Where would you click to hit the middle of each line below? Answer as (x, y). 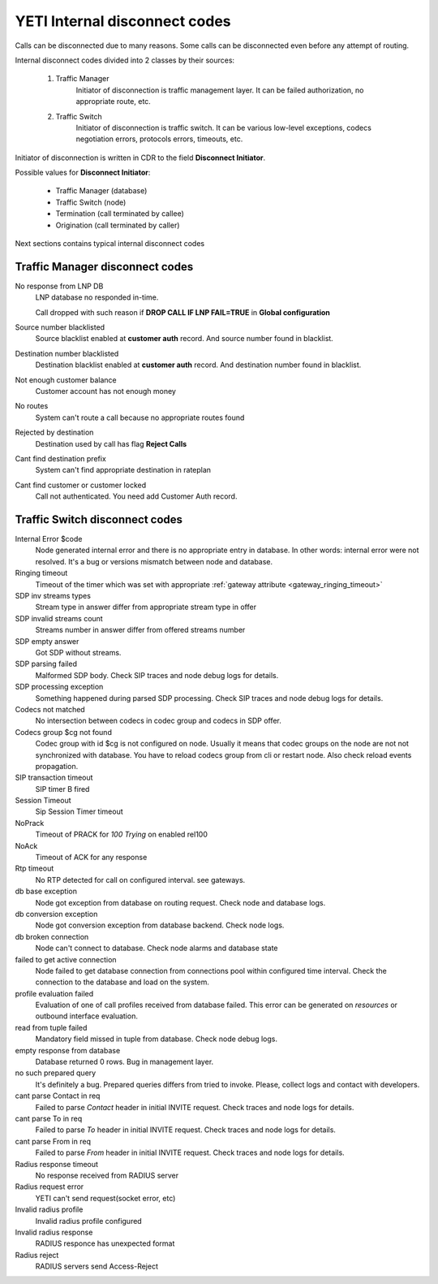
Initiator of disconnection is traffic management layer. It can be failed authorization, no (220, 90)
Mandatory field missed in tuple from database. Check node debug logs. (156, 1039)
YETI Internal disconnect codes (123, 21)
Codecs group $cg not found (64, 732)
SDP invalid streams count (59, 618)
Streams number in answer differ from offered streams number (140, 630)
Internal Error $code (49, 539)
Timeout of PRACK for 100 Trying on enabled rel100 (122, 834)
